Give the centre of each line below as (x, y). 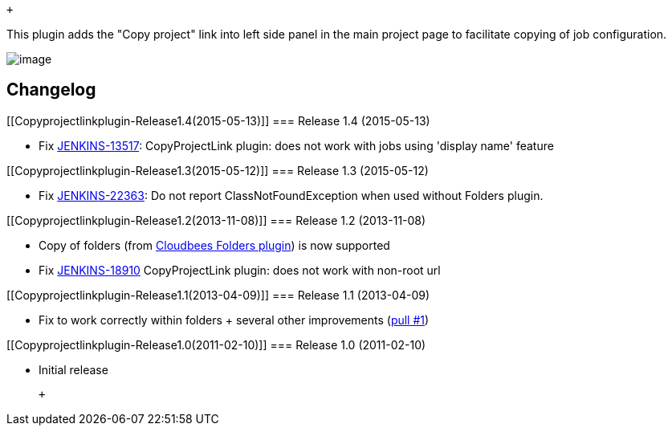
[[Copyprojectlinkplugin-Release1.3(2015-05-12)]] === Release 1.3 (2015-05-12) (218, 170)
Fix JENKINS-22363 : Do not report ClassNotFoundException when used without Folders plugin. (291, 195)
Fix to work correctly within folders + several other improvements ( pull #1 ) (234, 320)
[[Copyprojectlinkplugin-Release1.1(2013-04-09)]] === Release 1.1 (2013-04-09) (218, 295)
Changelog (51, 90)
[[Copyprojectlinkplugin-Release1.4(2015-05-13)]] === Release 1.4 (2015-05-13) (218, 120)
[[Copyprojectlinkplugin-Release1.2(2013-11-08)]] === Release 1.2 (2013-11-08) (216, 220)
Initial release (73, 369)
